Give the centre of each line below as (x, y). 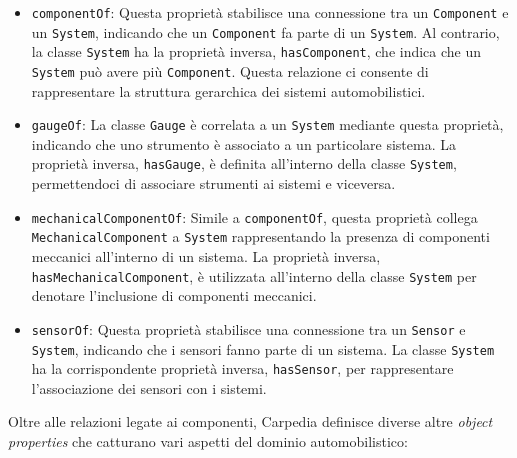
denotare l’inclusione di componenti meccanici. (174, 295)
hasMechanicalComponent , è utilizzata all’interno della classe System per (254, 275)
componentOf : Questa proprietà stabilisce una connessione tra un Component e (270, 12)
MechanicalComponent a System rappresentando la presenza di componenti (260, 236)
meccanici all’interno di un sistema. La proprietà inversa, (206, 256)
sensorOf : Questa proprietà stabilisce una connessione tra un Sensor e (248, 328)
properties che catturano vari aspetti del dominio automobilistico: (208, 441)
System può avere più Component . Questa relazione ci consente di (230, 70)
